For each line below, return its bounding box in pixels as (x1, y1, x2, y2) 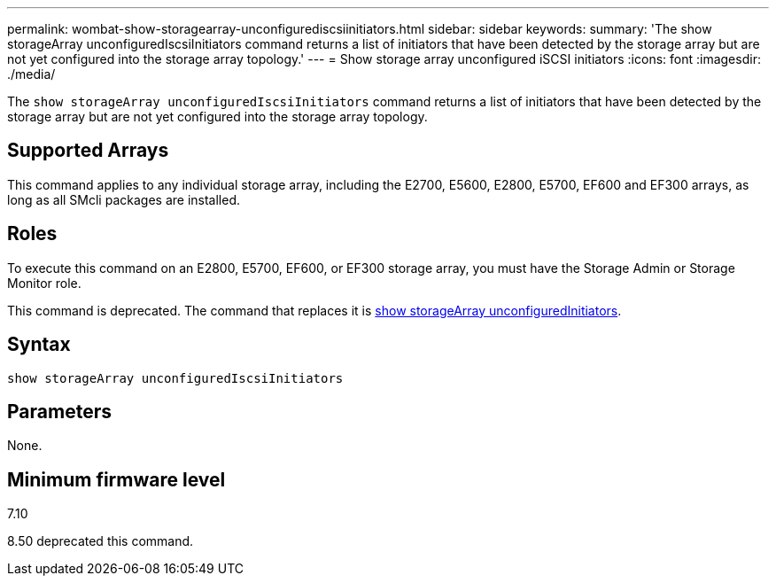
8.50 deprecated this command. (7, 533, 194, 549)
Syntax (7, 333, 71, 356)
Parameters (7, 400, 112, 423)
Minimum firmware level (7, 468, 226, 491)
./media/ (7, 66, 56, 82)
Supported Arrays (7, 139, 169, 162)
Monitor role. (7, 275, 81, 291)
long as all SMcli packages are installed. (7, 191, 240, 207)
